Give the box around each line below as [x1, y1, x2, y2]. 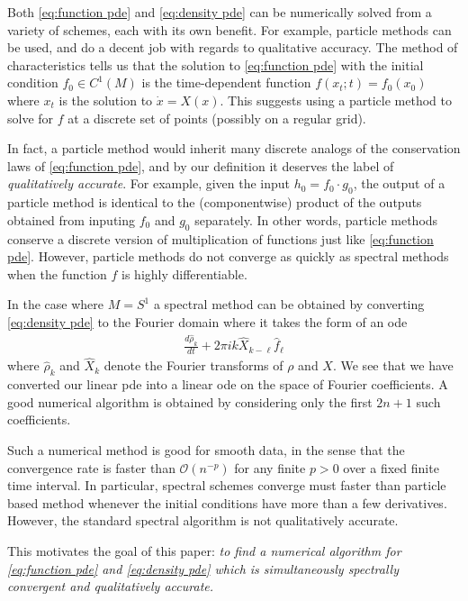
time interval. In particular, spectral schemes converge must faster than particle [7, 476, 446, 495]
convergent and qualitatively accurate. [7, 577, 214, 596]
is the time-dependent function [141, 73, 311, 92]
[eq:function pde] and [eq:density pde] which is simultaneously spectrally [7, 559, 400, 578]
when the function [7, 264, 107, 283]
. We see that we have [332, 356, 454, 375]
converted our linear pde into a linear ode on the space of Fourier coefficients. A [7, 375, 448, 394]
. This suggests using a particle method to [220, 90, 452, 109]
